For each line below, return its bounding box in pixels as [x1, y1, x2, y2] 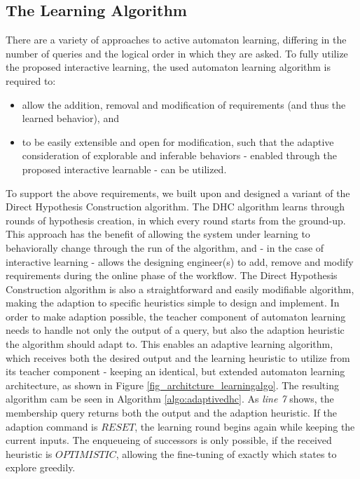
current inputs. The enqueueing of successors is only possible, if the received [6, 433, 332, 447]
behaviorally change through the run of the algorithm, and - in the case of [6, 240, 324, 255]
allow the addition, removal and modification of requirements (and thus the [22, 97, 346, 112]
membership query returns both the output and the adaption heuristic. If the [6, 405, 337, 420]
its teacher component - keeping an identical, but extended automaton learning [6, 364, 345, 379]
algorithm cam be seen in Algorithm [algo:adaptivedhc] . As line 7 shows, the [6, 391, 334, 406]
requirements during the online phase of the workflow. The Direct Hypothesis [6, 268, 338, 283]
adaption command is [6, 419, 98, 433]
